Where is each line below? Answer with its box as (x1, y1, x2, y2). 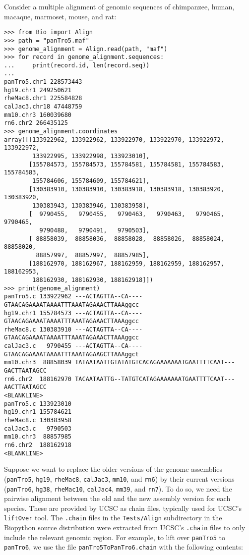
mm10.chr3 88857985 (4, 433, 72, 441)
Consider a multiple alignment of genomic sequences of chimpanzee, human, (4, 1, 235, 11)
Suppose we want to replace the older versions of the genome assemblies (4, 464, 222, 474)
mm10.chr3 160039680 (4, 111, 72, 118)
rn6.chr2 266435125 (4, 119, 68, 127)
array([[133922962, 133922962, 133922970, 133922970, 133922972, (4, 136, 224, 143)
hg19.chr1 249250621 (4, 86, 72, 94)
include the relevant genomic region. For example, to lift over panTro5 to (4, 532, 225, 542)
